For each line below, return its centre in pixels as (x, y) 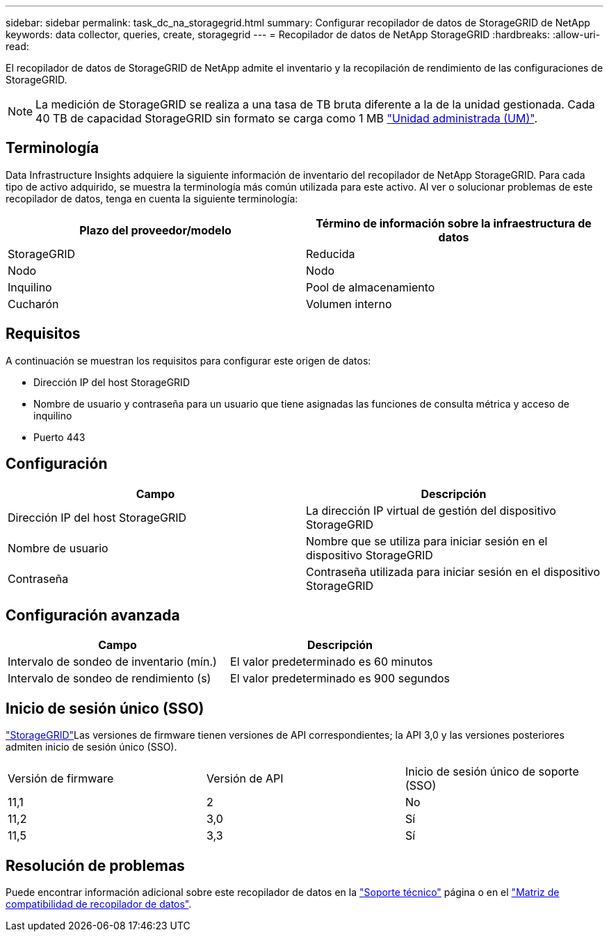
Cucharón (33, 304)
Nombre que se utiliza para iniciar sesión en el (427, 541)
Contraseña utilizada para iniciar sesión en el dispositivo (453, 571)
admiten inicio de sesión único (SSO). (91, 747)
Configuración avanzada (93, 615)
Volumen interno (349, 304)
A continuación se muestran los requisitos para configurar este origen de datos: (188, 360)
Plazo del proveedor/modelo (155, 230)
